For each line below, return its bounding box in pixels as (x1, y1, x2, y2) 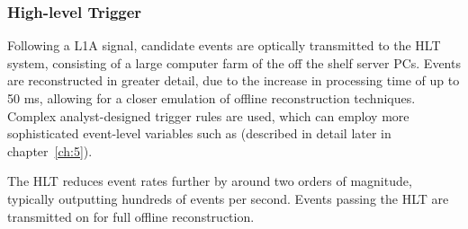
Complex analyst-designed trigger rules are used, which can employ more (7, 106, 409, 125)
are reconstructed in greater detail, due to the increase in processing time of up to (7, 71, 460, 90)
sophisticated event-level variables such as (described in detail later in (7, 124, 391, 143)
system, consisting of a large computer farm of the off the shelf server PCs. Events (7, 53, 461, 72)
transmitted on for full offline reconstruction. (7, 207, 255, 225)
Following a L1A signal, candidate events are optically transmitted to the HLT (7, 36, 441, 55)
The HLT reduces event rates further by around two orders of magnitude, (7, 172, 412, 190)
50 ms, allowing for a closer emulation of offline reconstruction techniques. (7, 89, 416, 107)
